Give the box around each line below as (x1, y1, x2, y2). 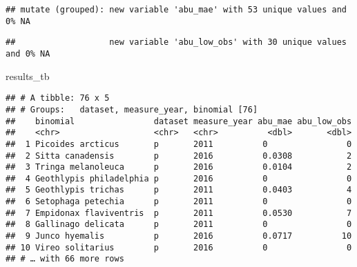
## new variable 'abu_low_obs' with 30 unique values (6, 37, 347, 48)
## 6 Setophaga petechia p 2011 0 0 (6, 197, 352, 207)
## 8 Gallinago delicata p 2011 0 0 (6, 219, 352, 230)
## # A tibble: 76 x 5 (6, 93, 110, 103)
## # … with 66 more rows (6, 254, 124, 264)
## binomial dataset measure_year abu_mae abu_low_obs (6, 116, 352, 126)
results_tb (6, 68, 50, 83)
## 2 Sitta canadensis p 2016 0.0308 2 (6, 150, 352, 161)
